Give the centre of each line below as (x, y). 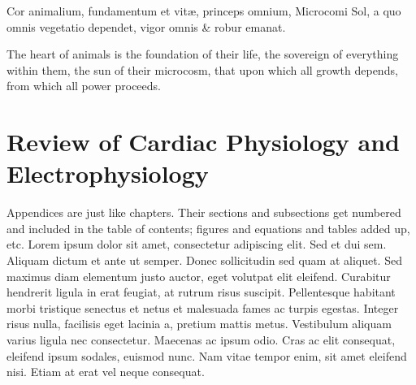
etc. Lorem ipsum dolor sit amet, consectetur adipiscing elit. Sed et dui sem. (197, 244)
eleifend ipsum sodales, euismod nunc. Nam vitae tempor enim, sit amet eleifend (207, 355)
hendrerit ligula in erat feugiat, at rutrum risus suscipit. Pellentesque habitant (201, 292)
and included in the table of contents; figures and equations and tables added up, (208, 228)
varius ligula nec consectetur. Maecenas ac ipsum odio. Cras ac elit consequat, (201, 340)
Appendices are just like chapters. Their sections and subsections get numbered (204, 212)
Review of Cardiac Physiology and (203, 142)
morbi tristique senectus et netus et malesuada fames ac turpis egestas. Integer (203, 307)
